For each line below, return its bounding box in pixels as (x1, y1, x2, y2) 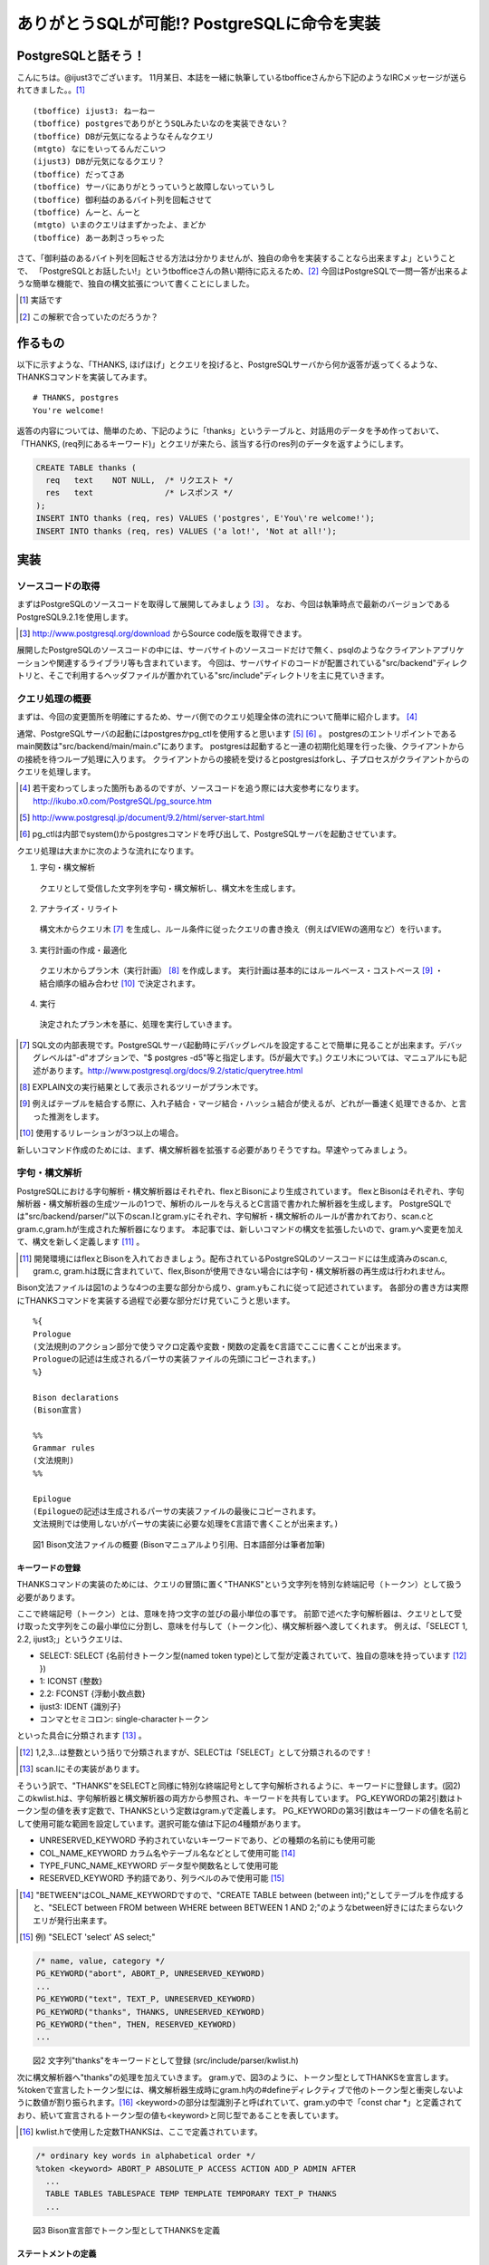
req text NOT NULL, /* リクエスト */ (45, 475, 234, 485)
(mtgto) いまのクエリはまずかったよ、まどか (33, 220, 206, 230)
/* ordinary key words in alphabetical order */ (35, 2151, 256, 2161)
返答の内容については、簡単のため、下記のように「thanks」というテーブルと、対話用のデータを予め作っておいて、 (16, 426, 444, 437)
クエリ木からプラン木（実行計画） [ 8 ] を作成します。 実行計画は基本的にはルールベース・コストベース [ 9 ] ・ (39, 965, 444, 976)
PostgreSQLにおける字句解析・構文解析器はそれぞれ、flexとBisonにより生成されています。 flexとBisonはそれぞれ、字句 (16, 1185, 465, 1196)
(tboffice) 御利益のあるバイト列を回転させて (33, 195, 213, 205)
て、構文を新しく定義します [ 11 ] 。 (16, 1237, 145, 1248)
